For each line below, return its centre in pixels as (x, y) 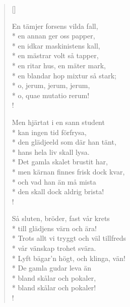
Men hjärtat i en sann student (58, 122)
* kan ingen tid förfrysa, (49, 132)
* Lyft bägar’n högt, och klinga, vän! (69, 258)
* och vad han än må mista (54, 181)
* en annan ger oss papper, (53, 36)
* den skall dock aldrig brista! (58, 191)
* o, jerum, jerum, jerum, (51, 85)
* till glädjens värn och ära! (54, 228)
